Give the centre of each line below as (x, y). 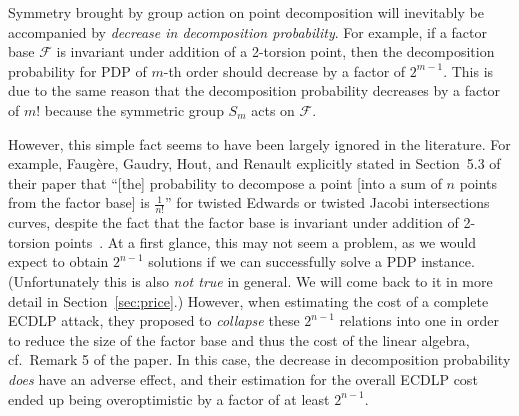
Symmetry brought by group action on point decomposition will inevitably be (246, 12)
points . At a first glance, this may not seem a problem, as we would (265, 241)
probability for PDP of (77, 70)
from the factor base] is (79, 202)
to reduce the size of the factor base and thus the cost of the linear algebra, (239, 339)
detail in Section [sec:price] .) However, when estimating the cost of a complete (248, 300)
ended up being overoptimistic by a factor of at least (169, 398)
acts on (273, 109)
